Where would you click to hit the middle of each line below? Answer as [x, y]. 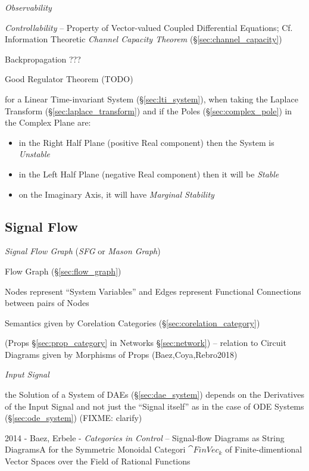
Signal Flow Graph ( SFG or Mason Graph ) [83, 251]
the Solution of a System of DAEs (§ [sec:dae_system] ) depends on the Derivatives [154, 394]
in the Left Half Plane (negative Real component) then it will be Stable [149, 174]
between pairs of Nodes [47, 303]
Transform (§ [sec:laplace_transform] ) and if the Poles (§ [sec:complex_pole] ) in [149, 110]
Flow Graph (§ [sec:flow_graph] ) [63, 271]
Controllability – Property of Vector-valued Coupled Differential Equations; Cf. [149, 27]
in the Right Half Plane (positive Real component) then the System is [146, 142]
